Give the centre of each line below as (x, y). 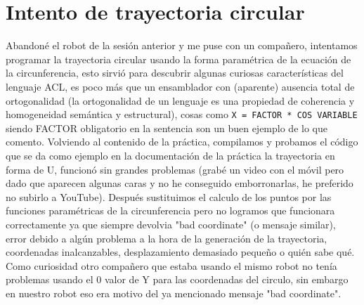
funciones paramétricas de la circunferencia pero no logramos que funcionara (170, 210)
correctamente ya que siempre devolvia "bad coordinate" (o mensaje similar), (171, 224)
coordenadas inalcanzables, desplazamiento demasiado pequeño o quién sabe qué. (180, 252)
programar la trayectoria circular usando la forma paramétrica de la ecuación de (178, 59)
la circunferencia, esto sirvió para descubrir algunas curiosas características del (175, 73)
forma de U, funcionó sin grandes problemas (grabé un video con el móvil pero (175, 169)
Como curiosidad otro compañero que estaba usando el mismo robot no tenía (171, 265)
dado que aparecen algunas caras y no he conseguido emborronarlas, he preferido (180, 183)
